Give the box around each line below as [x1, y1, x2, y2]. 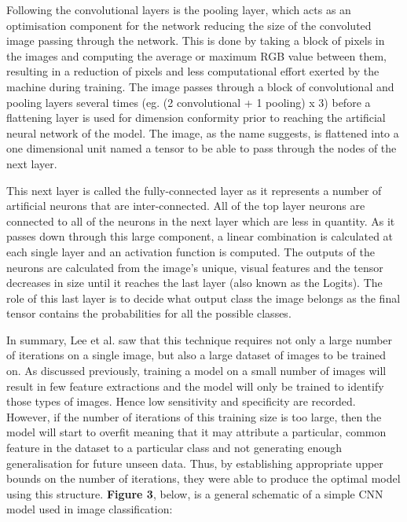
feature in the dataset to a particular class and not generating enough [6, 439, 343, 456]
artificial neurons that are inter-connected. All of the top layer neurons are [6, 197, 365, 214]
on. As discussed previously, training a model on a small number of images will [6, 362, 387, 379]
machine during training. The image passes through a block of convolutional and [6, 78, 394, 94]
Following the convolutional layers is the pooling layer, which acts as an [6, 2, 351, 17]
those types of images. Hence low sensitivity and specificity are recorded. [6, 393, 356, 410]
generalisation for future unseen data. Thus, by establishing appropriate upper [6, 454, 383, 471]
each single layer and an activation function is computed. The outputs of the [6, 243, 375, 259]
